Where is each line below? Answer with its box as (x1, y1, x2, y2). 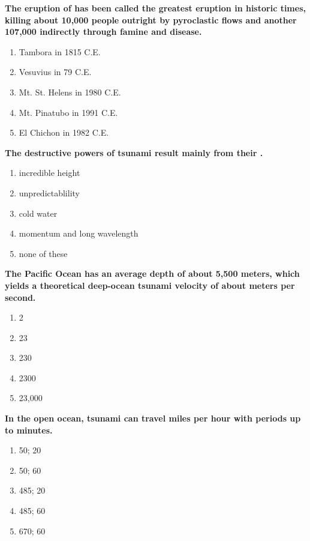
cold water (19, 207, 58, 219)
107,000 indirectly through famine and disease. (5, 25, 202, 38)
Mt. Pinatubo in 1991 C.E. (19, 106, 118, 118)
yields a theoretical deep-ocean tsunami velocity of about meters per (5, 279, 295, 291)
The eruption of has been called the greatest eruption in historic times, (5, 2, 306, 14)
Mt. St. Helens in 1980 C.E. (19, 85, 121, 98)
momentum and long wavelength (19, 227, 139, 240)
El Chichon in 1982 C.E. (19, 126, 109, 139)
